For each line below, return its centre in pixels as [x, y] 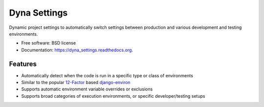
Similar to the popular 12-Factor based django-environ [76, 83]
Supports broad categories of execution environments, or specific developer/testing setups [113, 96]
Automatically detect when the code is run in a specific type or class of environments [107, 75]
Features [23, 64]
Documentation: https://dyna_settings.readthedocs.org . [77, 50]
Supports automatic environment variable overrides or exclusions [87, 89]
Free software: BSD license [48, 43]
